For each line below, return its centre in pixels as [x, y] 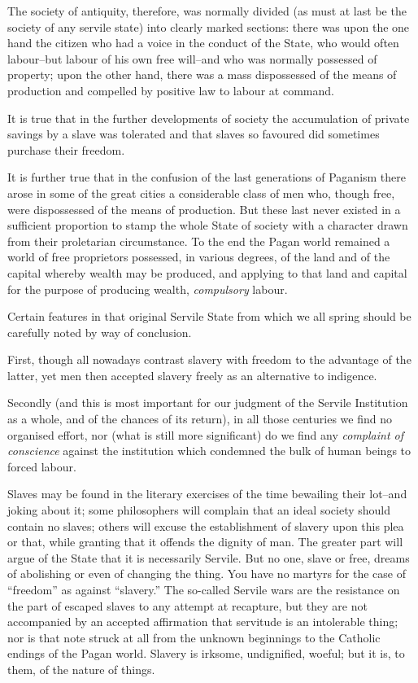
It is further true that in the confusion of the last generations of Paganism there [207, 177]
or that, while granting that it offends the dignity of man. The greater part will [205, 542]
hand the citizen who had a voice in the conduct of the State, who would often [203, 43]
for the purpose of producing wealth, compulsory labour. [148, 289]
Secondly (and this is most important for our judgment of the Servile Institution [208, 403]
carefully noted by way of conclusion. [100, 332]
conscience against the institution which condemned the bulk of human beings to [209, 451]
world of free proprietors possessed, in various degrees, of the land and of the [199, 257]
